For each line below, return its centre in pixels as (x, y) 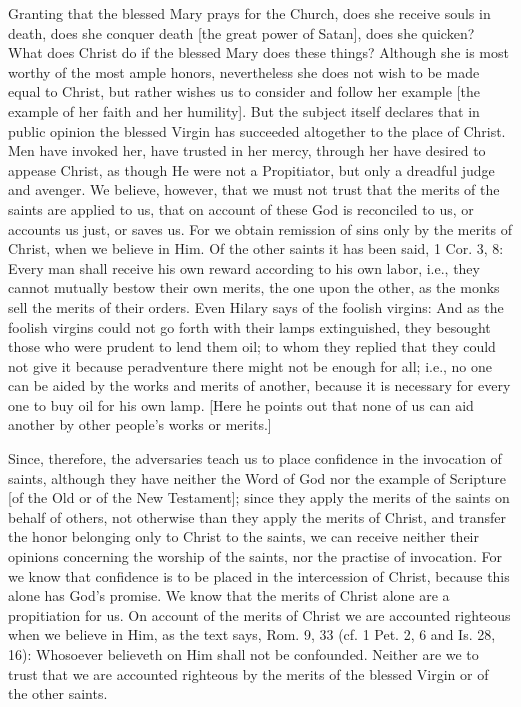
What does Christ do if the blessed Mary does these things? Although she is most (258, 52)
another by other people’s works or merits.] (140, 424)
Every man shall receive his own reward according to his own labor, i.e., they (244, 267)
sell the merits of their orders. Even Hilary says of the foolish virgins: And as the (256, 306)
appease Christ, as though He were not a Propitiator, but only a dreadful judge (251, 169)
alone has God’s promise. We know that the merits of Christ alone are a (229, 595)
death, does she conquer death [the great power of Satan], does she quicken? (241, 32)
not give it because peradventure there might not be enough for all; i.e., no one (250, 365)
